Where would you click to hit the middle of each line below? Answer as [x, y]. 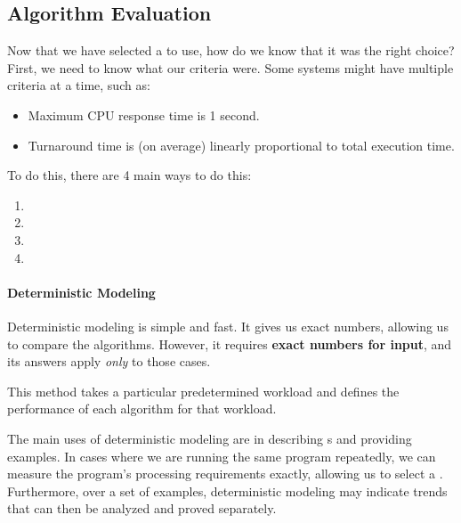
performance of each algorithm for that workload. [142, 409]
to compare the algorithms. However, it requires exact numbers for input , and [230, 343]
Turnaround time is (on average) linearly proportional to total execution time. [241, 145]
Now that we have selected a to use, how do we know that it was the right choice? [231, 50]
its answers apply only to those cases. [109, 361]
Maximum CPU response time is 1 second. [144, 114]
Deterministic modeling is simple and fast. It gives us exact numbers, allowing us [228, 326]
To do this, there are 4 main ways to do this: [129, 175]
